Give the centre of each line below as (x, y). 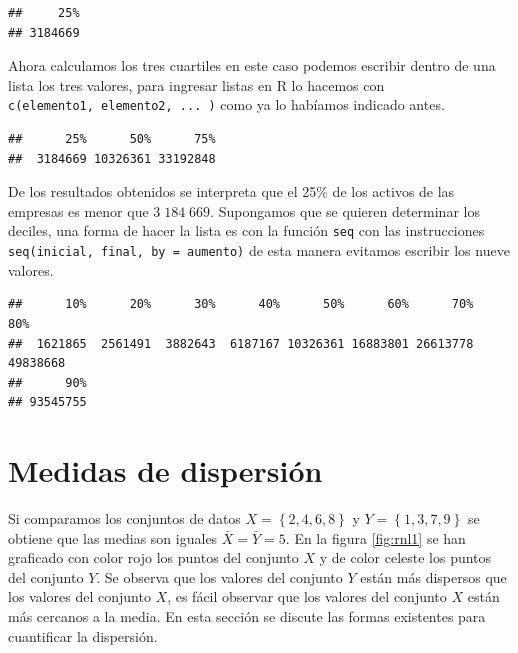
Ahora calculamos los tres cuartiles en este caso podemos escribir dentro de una (252, 65)
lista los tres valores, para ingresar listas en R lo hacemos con (196, 84)
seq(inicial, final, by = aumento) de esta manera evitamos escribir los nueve (259, 250)
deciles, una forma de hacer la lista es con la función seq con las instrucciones (246, 230)
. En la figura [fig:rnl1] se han (375, 537)
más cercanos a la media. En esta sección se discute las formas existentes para (247, 615)
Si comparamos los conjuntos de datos (124, 518)
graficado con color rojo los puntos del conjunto (153, 557)
